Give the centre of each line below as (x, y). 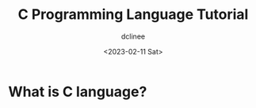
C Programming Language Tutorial (133, 15)
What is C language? (78, 91)
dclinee (133, 36)
